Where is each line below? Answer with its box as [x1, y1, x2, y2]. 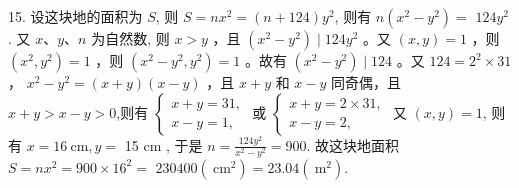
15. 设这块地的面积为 [8, 6, 143, 26]
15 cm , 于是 [124, 134, 203, 155]
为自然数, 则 [91, 28, 170, 48]
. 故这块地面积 [306, 134, 400, 155]
